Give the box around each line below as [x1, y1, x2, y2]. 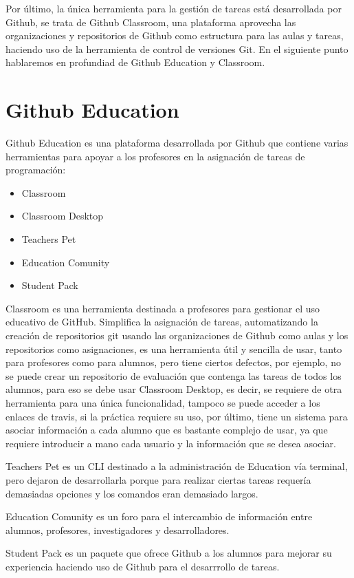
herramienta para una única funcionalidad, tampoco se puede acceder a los [5, 396, 320, 409]
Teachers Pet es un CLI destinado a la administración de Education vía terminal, [5, 459, 348, 473]
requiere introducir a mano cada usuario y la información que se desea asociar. [5, 436, 336, 450]
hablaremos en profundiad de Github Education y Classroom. [5, 55, 265, 69]
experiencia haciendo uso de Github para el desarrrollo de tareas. [5, 559, 280, 573]
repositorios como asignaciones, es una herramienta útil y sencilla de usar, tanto [5, 341, 342, 356]
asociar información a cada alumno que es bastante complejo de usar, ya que [5, 422, 328, 437]
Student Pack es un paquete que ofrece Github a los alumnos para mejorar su [5, 546, 332, 560]
